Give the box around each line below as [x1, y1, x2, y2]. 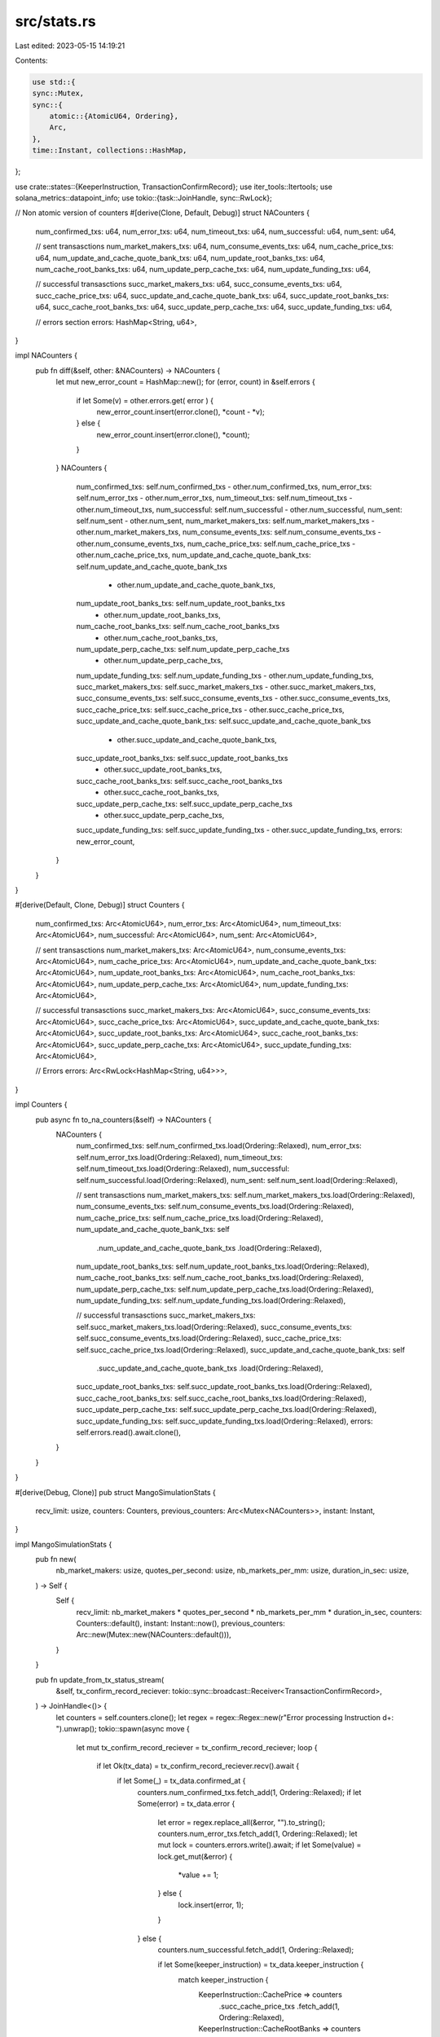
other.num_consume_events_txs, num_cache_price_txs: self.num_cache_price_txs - [76, 539, 356, 548]
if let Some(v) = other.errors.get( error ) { [76, 395, 213, 405]
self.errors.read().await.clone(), [76, 1427, 181, 1437]
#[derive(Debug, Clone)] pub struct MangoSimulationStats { [15, 1487, 216, 1497]
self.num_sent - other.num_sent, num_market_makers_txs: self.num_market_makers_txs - [76, 516, 375, 526]
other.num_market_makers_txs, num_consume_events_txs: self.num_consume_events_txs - [76, 527, 382, 537]
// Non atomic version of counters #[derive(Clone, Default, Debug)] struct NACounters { [15, 208, 310, 218]
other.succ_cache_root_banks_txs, [103, 787, 220, 798]
